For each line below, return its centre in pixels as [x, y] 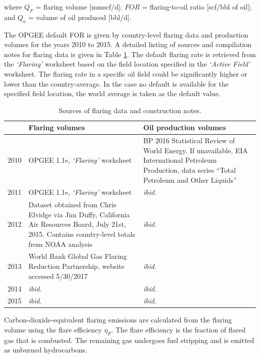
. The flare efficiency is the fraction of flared [178, 330]
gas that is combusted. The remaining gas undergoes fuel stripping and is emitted [129, 340]
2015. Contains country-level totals [82, 234]
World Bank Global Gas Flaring [78, 256]
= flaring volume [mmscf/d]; [79, 7]
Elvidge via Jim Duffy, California [79, 214]
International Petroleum [180, 160]
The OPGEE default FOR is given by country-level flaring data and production [126, 34]
